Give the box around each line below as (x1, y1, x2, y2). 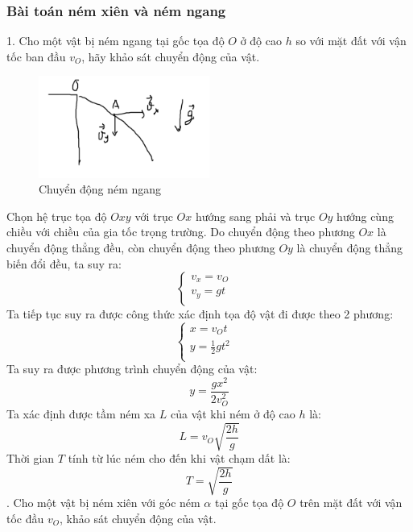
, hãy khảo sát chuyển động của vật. (81, 48, 260, 64)
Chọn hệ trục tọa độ (6, 207, 107, 224)
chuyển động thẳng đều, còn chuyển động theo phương (6, 239, 275, 256)
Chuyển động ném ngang (39, 181, 162, 197)
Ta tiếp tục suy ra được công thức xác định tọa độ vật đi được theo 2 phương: (6, 305, 394, 322)
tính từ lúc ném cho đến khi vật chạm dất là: (68, 450, 291, 467)
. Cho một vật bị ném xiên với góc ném (6, 494, 200, 511)
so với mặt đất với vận (295, 32, 407, 49)
